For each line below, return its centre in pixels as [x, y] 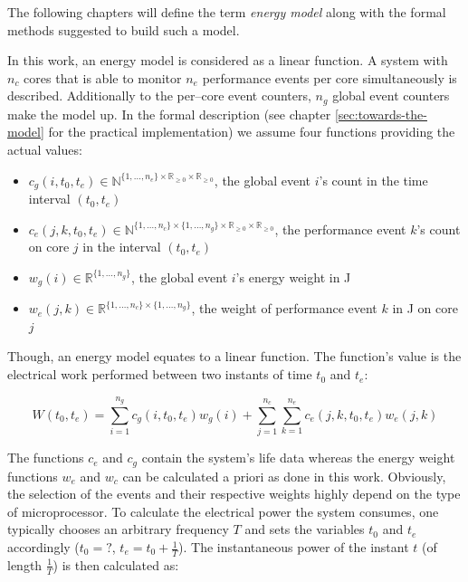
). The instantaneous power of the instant [294, 547]
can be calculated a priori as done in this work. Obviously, [284, 476]
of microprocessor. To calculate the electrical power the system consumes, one [223, 511]
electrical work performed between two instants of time [160, 374]
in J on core [425, 308]
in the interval [122, 247]
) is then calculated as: [116, 564]
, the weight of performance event [284, 308]
